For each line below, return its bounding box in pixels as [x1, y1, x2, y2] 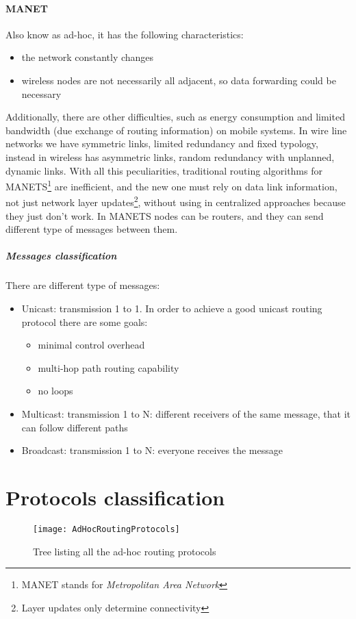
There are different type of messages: [5, 278, 160, 292]
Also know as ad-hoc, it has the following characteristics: [5, 27, 244, 41]
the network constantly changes [21, 50, 154, 64]
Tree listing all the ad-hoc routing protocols [33, 544, 216, 558]
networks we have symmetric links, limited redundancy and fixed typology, [5, 136, 318, 151]
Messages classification [5, 249, 117, 263]
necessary [21, 86, 62, 101]
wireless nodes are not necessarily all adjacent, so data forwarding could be [21, 73, 336, 87]
